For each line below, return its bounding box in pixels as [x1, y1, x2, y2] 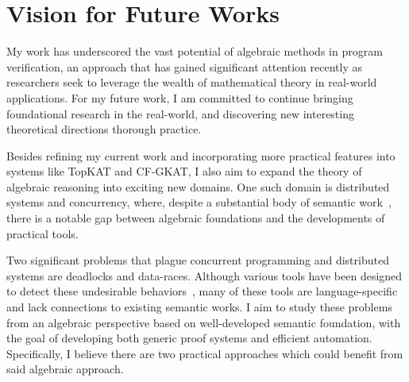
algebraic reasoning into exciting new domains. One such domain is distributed [6, 178, 390, 195]
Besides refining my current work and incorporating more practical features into [6, 147, 395, 164]
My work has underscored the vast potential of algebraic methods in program [6, 43, 383, 60]
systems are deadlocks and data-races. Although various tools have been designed [6, 267, 403, 284]
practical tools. [6, 225, 79, 241]
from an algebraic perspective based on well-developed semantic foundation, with [6, 314, 401, 330]
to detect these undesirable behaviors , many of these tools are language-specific [6, 283, 398, 299]
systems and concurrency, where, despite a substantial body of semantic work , [6, 194, 392, 210]
